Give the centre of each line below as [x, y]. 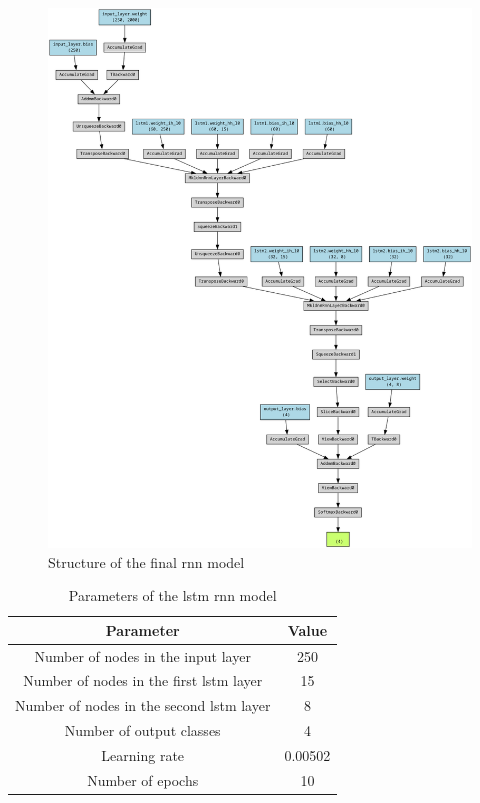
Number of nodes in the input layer [142, 655]
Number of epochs [143, 779]
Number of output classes [142, 730]
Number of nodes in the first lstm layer [143, 680]
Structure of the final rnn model [146, 561]
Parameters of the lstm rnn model [172, 595]
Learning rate [143, 755]
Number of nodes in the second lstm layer [143, 705]
